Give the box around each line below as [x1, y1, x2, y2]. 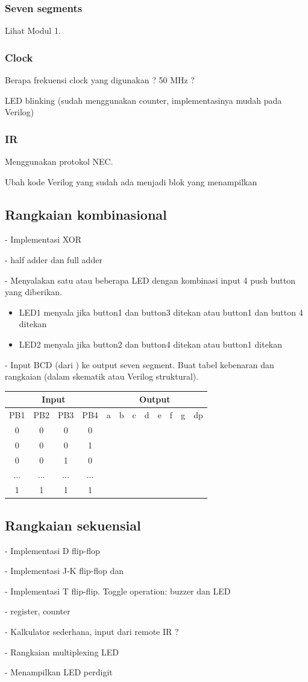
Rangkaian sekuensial [5, 515, 141, 534]
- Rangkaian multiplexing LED [5, 645, 119, 658]
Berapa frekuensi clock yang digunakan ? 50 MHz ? [5, 74, 195, 86]
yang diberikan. [5, 285, 62, 298]
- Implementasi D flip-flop [5, 544, 100, 556]
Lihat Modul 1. [5, 24, 61, 37]
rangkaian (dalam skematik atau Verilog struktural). [5, 370, 199, 383]
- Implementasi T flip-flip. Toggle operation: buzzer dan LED [5, 584, 231, 597]
